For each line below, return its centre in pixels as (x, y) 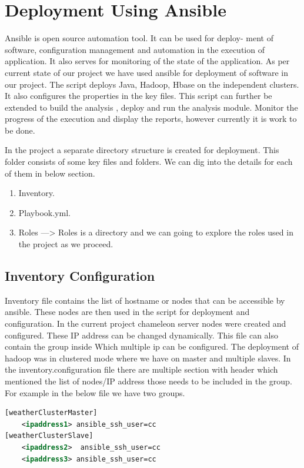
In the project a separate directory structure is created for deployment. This (142, 150)
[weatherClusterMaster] (51, 413)
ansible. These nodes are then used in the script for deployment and (127, 312)
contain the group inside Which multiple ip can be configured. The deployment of (152, 346)
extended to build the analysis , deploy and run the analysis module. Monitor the (151, 107)
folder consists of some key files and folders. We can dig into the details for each (149, 162)
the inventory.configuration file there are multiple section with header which (141, 369)
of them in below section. (50, 173)
